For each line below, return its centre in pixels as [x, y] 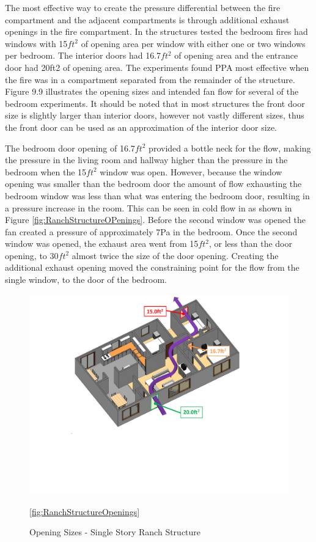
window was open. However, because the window [191, 171]
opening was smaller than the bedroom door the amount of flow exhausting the [153, 184]
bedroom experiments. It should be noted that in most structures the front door [155, 103]
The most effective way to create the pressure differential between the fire [143, 7]
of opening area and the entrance [236, 55]
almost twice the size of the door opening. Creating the [175, 255]
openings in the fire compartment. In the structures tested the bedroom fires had [156, 31]
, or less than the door [251, 244]
